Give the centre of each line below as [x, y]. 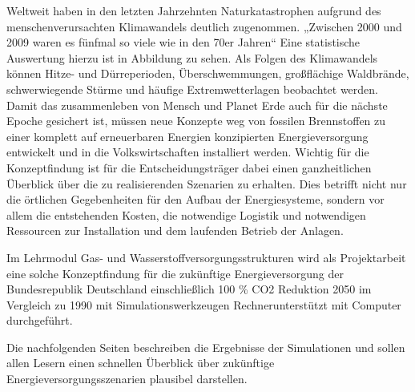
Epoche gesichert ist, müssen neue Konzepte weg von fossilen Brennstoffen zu [196, 121]
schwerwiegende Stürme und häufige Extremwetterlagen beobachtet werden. [193, 89]
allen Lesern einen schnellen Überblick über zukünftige [141, 363]
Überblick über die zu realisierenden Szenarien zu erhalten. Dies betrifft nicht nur [207, 183]
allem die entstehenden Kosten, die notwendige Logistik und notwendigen [186, 214]
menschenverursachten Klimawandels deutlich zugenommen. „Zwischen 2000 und [204, 26]
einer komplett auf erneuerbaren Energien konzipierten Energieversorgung [187, 136]
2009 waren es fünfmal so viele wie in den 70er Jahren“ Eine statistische [183, 42]
